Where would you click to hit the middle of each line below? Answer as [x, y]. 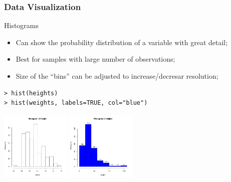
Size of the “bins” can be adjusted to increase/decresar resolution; [117, 76]
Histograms [22, 25]
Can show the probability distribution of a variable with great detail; [122, 42]
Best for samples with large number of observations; [95, 59]
